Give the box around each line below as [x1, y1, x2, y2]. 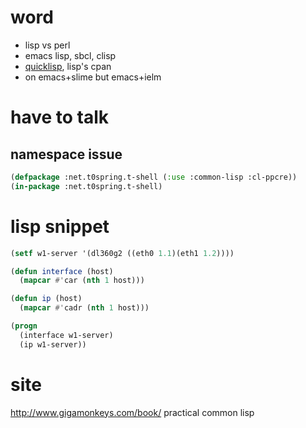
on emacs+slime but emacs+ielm [24, 71, 162, 83]
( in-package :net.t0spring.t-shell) [10, 181, 163, 191]
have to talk [10, 106, 110, 129]
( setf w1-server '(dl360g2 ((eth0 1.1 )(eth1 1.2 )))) [10, 248, 235, 258]
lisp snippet [10, 215, 110, 238]
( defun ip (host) [10, 294, 83, 304]
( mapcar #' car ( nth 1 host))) [19, 276, 145, 286]
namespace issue [10, 146, 123, 163]
